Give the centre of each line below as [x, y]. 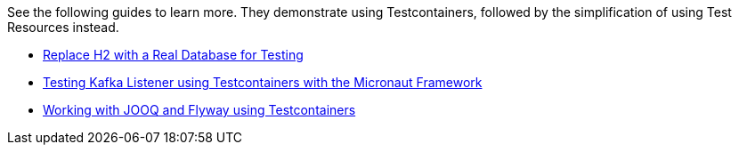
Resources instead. [63, 27]
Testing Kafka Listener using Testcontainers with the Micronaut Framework [263, 82]
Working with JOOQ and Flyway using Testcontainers [199, 110]
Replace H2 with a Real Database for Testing [173, 55]
